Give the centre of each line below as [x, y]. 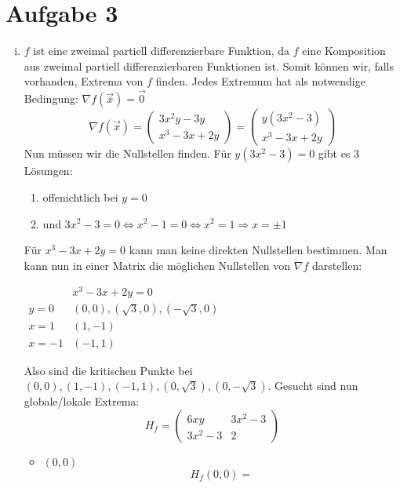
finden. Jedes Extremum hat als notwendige [260, 81]
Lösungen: [48, 171]
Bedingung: [51, 98]
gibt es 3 [339, 153]
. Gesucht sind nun [313, 386]
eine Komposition [344, 51]
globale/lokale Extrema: [82, 401]
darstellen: [337, 265]
